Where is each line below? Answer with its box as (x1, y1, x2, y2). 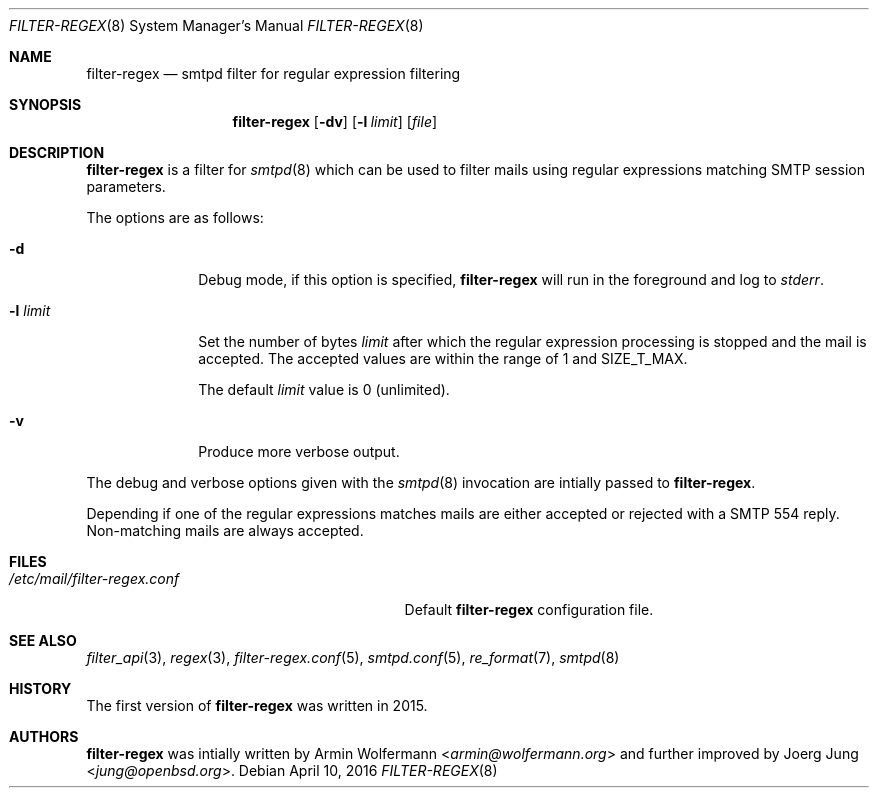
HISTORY (9, 680, 72, 697)
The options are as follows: (86, 209, 264, 226)
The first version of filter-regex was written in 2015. (86, 697, 428, 714)
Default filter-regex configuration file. (404, 601, 654, 618)
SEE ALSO (9, 632, 77, 649)
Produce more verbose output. (198, 443, 400, 460)
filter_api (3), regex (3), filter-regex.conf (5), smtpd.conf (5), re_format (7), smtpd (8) (86, 649, 620, 666)
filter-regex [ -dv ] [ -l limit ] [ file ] (232, 113, 438, 130)
